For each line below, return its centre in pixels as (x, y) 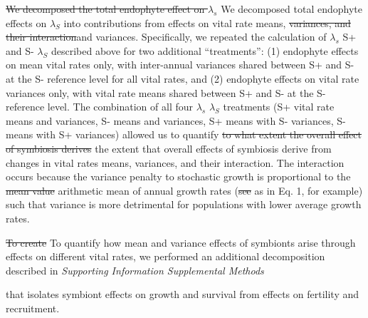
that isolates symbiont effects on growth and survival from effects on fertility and (183, 294)
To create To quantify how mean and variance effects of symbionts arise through (181, 242)
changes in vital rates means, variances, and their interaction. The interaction (175, 162)
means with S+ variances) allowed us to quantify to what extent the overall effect (184, 134)
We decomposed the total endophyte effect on (105, 9)
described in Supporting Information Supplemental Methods (135, 270)
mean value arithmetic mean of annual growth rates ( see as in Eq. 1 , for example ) (184, 190)
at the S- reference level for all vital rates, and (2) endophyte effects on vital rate (183, 78)
